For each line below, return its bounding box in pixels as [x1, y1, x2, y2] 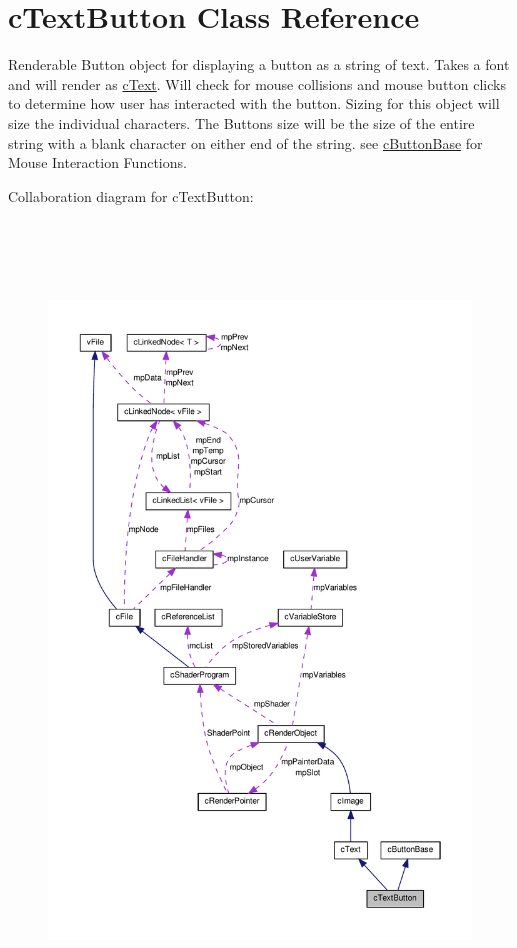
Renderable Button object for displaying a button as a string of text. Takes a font [8, 54, 510, 75]
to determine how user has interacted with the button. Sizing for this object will [8, 93, 500, 114]
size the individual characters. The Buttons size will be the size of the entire [8, 112, 475, 133]
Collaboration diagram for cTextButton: [8, 185, 254, 206]
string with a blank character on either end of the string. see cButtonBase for [8, 132, 483, 153]
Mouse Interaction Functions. [8, 152, 187, 173]
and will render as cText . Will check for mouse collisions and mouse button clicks [8, 73, 506, 94]
